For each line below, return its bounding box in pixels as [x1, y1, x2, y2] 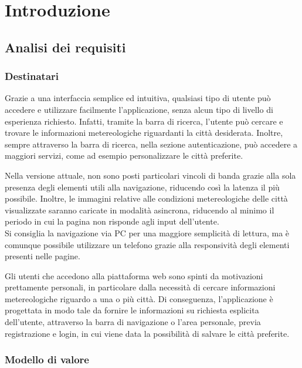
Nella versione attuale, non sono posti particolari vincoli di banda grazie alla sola [5, 169, 296, 181]
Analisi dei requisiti [5, 38, 126, 56]
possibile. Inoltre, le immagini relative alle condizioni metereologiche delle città [5, 192, 288, 205]
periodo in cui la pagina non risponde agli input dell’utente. [5, 215, 219, 228]
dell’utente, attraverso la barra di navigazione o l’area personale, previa [5, 316, 261, 328]
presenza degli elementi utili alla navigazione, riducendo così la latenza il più [5, 180, 280, 193]
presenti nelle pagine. [5, 250, 80, 262]
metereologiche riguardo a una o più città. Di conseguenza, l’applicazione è [5, 292, 273, 305]
